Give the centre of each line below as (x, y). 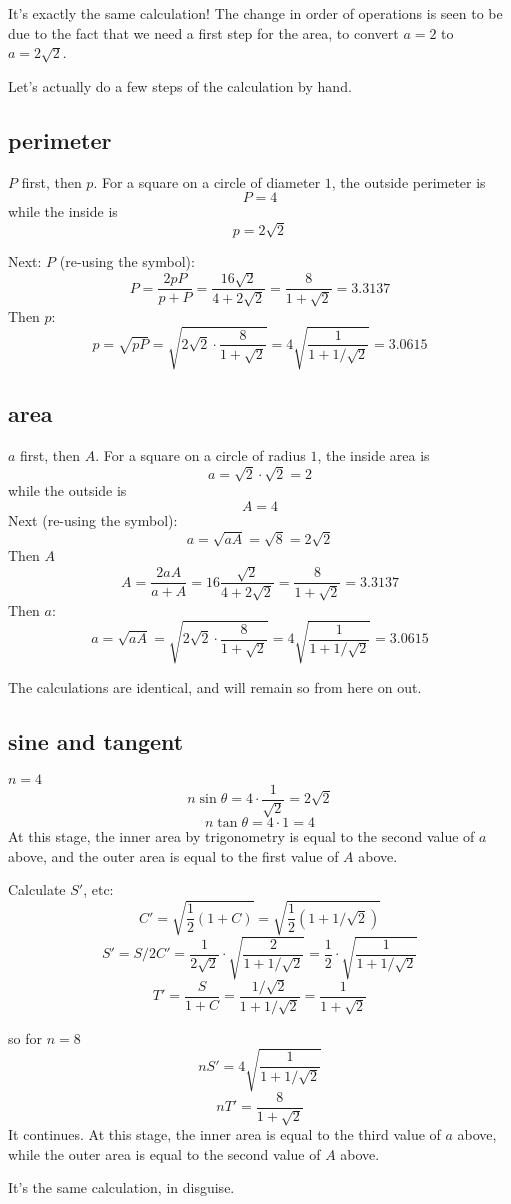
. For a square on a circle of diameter (207, 181)
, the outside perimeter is (408, 181)
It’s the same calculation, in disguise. (121, 1187)
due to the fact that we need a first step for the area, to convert (203, 32)
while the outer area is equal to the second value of (164, 1153)
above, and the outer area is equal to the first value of (173, 855)
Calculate (37, 889)
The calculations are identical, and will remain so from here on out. (215, 686)
